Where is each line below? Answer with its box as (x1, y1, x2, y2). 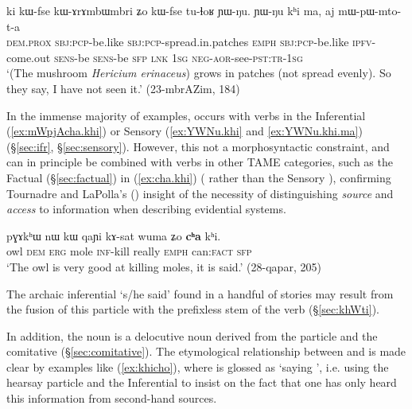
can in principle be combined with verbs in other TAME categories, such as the (6, 154, 393, 170)
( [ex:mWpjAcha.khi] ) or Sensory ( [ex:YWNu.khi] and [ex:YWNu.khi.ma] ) (6, 123, 363, 139)
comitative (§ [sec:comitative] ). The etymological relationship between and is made (6, 343, 406, 360)
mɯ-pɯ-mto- (338, 2, 402, 18)
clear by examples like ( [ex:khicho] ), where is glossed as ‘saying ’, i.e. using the (6, 358, 389, 375)
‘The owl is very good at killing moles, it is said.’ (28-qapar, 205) (6, 258, 321, 275)
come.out (6, 49, 51, 65)
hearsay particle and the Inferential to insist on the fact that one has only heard (6, 374, 397, 391)
